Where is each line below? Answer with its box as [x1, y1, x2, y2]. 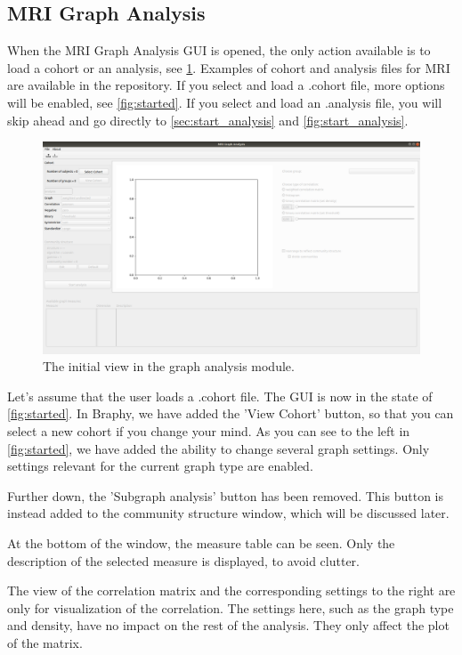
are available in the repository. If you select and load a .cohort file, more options [7, 76, 445, 94]
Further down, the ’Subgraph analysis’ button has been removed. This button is [7, 486, 444, 505]
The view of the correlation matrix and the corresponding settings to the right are [7, 581, 456, 600]
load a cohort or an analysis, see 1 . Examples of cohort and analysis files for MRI [7, 58, 450, 77]
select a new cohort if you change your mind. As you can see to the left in [7, 422, 410, 441]
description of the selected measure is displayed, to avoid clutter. [7, 551, 360, 570]
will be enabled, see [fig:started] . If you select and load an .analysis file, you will [7, 93, 442, 111]
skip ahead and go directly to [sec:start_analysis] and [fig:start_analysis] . [7, 110, 409, 129]
